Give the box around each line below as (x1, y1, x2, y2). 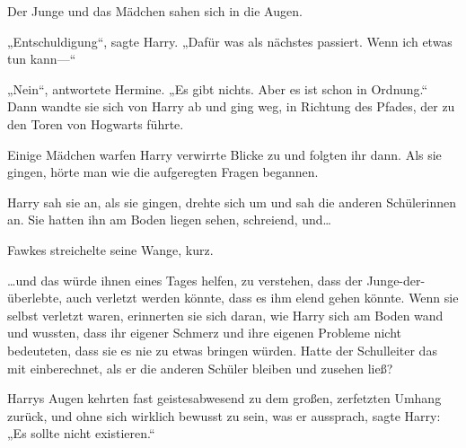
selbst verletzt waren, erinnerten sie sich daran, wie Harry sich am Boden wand (7, 305, 444, 324)
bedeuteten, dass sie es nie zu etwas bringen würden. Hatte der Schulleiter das (7, 340, 437, 359)
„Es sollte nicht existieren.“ (7, 424, 155, 443)
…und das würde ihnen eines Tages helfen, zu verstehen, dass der (7, 270, 363, 289)
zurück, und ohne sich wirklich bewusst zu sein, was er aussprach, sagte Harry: (7, 406, 441, 425)
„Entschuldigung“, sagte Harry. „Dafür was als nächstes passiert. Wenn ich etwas (7, 31, 453, 50)
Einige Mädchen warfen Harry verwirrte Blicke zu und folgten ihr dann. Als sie (7, 145, 442, 163)
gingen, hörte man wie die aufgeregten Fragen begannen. (7, 163, 319, 181)
